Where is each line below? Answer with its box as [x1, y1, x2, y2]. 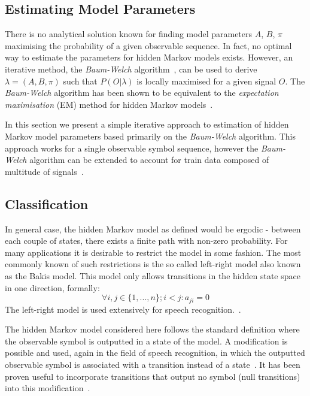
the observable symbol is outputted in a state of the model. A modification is [5, 334, 288, 347]
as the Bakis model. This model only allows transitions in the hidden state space [5, 269, 300, 282]
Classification [5, 194, 89, 213]
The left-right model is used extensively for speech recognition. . [5, 303, 241, 315]
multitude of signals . [5, 165, 84, 177]
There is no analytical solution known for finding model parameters [5, 28, 253, 40]
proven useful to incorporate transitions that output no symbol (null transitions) [5, 370, 300, 382]
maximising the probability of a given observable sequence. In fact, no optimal [5, 39, 292, 52]
